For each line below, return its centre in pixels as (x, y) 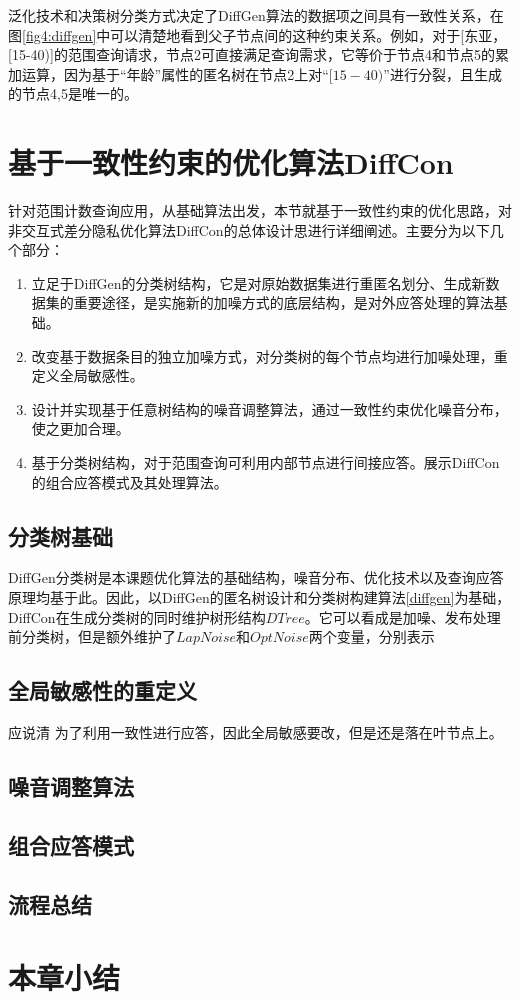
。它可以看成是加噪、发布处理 (402, 616)
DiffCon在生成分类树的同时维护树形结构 (137, 616)
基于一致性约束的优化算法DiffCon (231, 162)
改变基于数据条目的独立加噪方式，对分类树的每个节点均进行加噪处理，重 (269, 355)
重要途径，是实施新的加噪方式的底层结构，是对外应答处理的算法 (283, 302)
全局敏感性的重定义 (102, 690)
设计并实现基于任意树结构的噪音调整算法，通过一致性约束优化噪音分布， (269, 408)
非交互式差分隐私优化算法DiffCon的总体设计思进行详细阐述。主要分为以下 (249, 229)
